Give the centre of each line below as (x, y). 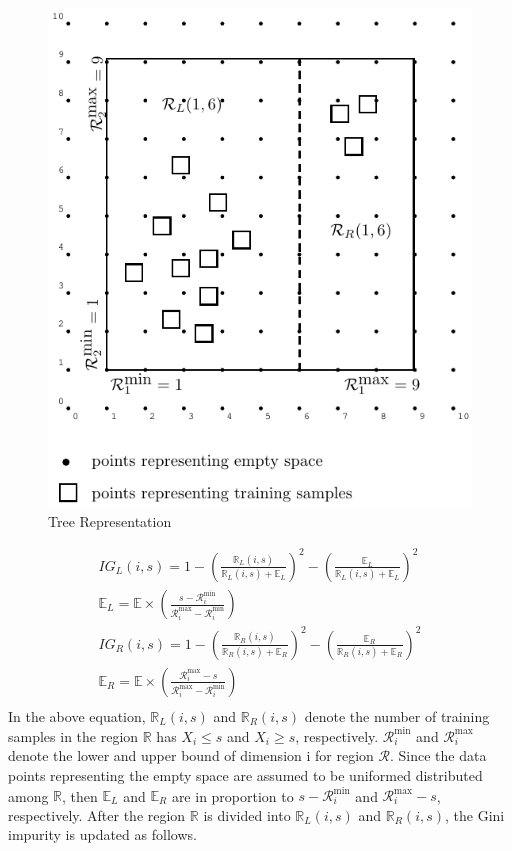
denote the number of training (397, 715)
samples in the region (73, 735)
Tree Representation (110, 520)
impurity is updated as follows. (102, 834)
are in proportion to (232, 795)
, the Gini (475, 814)
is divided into (247, 814)
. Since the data (438, 755)
